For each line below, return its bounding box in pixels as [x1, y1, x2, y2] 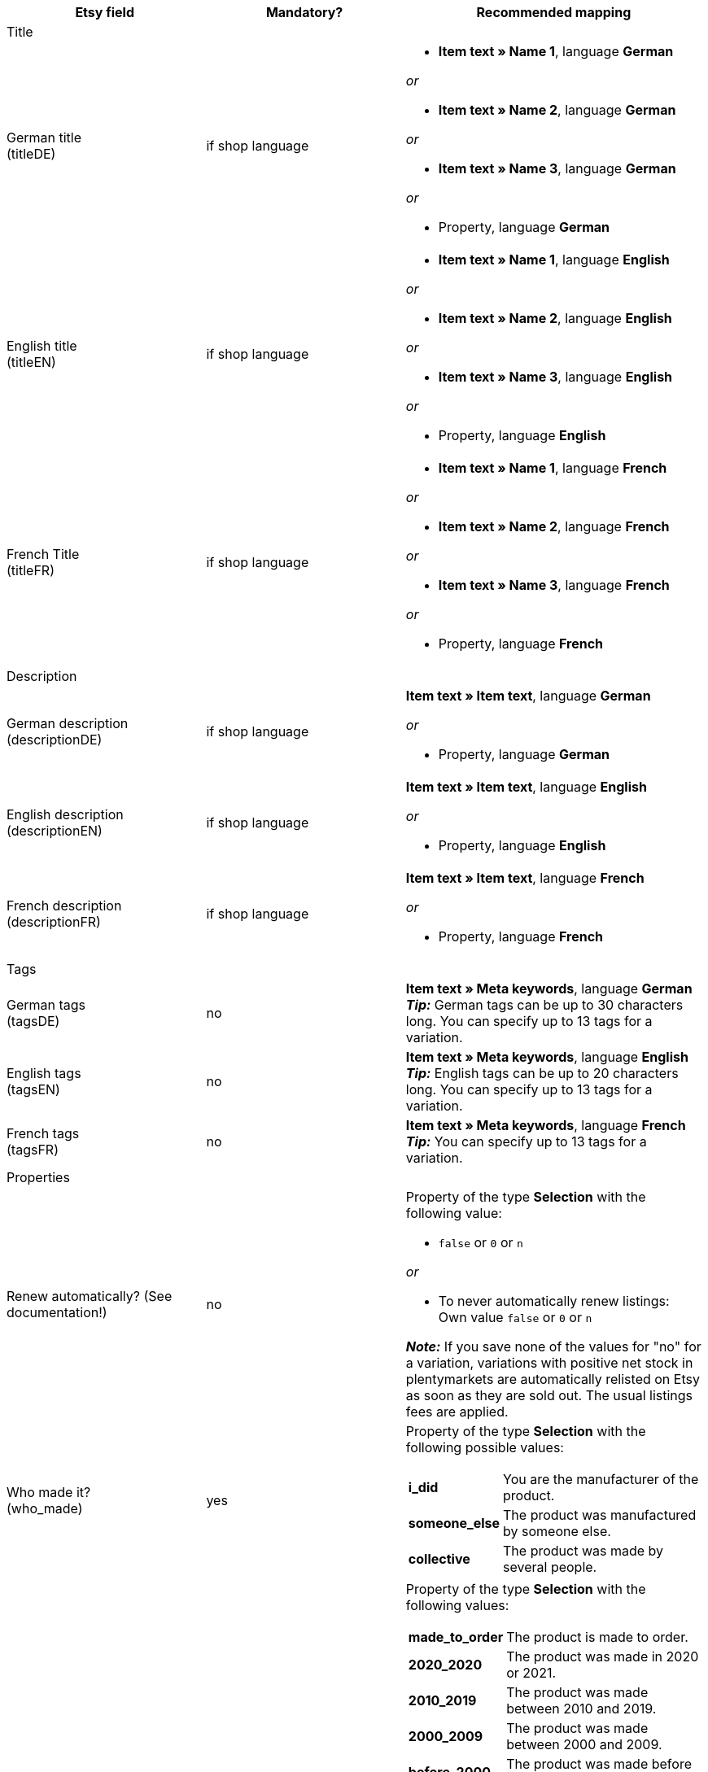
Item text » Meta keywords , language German [405, 980, 693, 997]
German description [7, 715, 129, 731]
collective [408, 1551, 470, 1567]
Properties [7, 1169, 70, 1185]
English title [7, 338, 77, 354]
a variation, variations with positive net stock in [405, 1355, 693, 1371]
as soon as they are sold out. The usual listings [405, 1387, 693, 1403]
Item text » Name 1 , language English [438, 251, 670, 268]
